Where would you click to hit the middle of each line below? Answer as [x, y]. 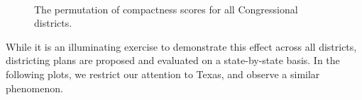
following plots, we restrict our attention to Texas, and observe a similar [163, 74]
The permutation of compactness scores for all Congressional [166, 9]
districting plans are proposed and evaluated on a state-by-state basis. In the [173, 60]
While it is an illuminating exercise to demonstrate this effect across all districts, [181, 46]
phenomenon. [34, 88]
